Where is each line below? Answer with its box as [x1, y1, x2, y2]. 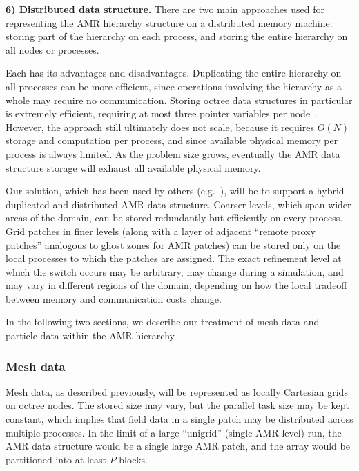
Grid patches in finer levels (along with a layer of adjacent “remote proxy [6, 223, 316, 238]
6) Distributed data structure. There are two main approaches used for [6, 2, 325, 16]
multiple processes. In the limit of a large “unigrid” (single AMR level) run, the [6, 425, 342, 439]
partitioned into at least [6, 452, 106, 466]
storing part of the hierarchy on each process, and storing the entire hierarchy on [6, 29, 348, 43]
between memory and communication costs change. [6, 291, 222, 305]
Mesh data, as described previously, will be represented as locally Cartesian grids [6, 384, 348, 399]
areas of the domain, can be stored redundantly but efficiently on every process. [6, 210, 343, 225]
